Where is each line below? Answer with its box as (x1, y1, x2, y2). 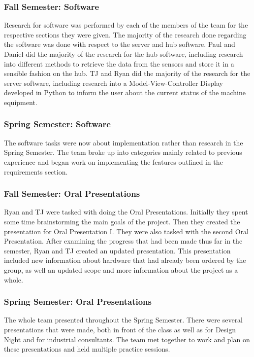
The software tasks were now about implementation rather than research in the (4, 137, 243, 147)
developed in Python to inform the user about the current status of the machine (4, 87, 246, 98)
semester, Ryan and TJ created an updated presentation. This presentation (4, 245, 231, 255)
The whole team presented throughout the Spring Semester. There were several (4, 315, 243, 325)
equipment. (4, 97, 37, 107)
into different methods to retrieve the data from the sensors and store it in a (4, 58, 234, 69)
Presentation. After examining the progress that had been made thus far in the (4, 236, 243, 246)
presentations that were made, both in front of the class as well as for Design (4, 324, 236, 334)
